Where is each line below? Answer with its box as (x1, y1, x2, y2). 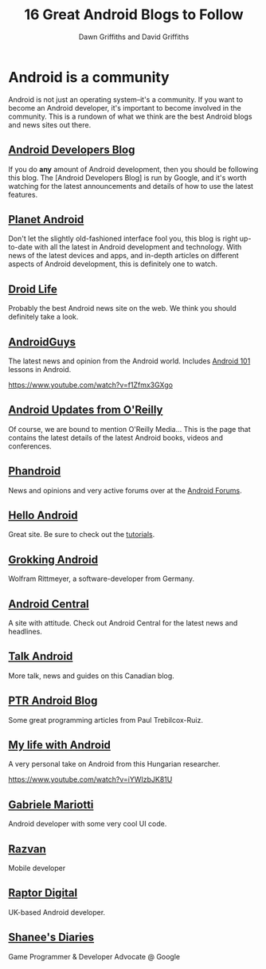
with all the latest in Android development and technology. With (34, 242, 242, 252)
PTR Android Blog (8, 694, 98, 708)
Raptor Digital (8, 886, 78, 900)
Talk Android (8, 649, 73, 663)
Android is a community (8, 68, 170, 86)
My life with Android (8, 739, 111, 752)
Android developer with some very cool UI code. (8, 819, 167, 829)
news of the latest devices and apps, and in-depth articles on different (8, 251, 239, 261)
